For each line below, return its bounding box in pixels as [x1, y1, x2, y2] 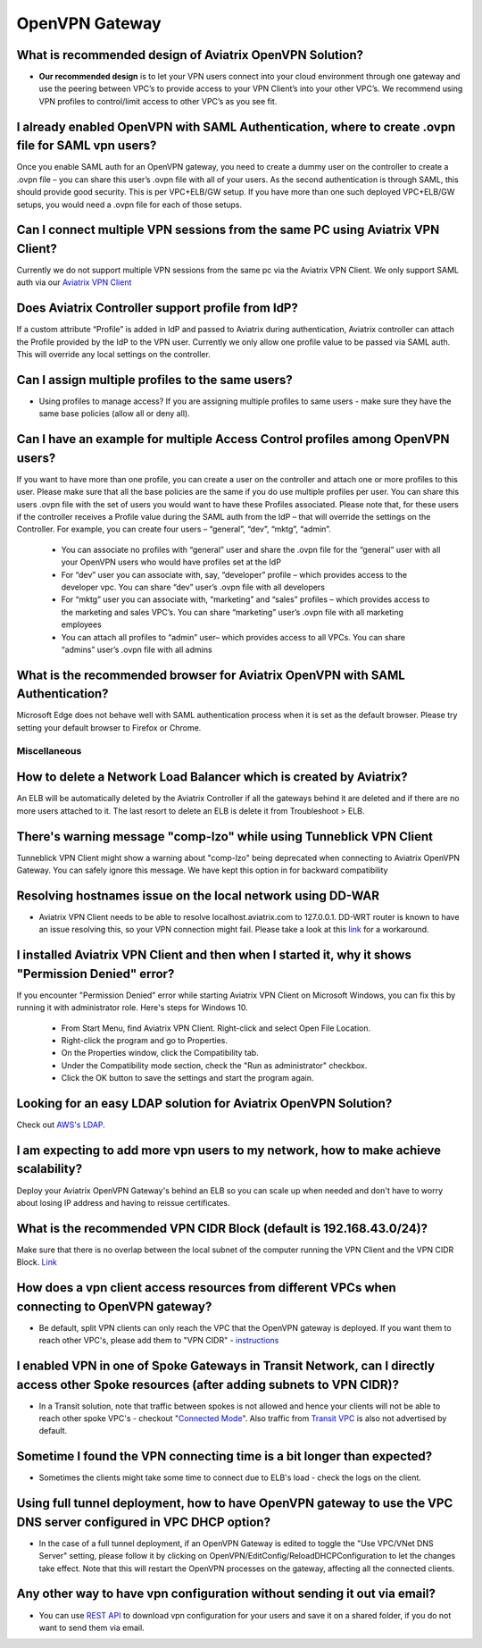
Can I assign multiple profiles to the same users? [16, 372, 294, 388]
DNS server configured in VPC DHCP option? [16, 1514, 271, 1529]
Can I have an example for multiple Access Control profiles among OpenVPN [16, 431, 450, 447]
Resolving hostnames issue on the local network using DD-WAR [16, 888, 379, 903]
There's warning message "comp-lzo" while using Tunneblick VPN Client [16, 829, 433, 844]
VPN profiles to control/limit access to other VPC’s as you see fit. [38, 96, 278, 106]
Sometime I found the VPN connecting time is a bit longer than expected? [16, 1449, 433, 1464]
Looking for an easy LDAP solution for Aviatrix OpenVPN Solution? [16, 1095, 393, 1111]
